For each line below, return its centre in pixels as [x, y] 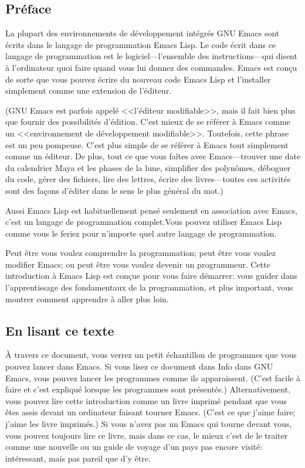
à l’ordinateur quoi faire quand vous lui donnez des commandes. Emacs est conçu [151, 67]
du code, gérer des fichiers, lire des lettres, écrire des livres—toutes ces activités [148, 179]
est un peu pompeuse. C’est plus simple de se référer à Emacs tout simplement [147, 144]
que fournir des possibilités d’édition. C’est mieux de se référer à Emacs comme [148, 122]
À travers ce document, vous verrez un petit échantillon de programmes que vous [151, 355]
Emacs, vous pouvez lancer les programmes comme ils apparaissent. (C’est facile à [153, 378]
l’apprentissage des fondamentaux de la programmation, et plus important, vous [149, 287]
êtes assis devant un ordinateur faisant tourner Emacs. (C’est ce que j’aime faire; [150, 412]
